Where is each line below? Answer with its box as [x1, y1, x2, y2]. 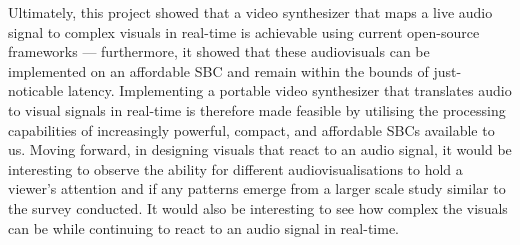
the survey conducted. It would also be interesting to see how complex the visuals [8, 197, 508, 218]
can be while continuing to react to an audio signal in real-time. [8, 217, 399, 238]
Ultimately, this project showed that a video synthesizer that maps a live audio [8, 2, 493, 22]
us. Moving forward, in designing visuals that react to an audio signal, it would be [8, 139, 512, 160]
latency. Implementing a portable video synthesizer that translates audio [67, 80, 512, 101]
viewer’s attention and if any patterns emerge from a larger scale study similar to [8, 178, 506, 199]
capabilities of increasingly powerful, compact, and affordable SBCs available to [8, 119, 495, 140]
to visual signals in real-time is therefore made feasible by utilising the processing [8, 99, 506, 120]
